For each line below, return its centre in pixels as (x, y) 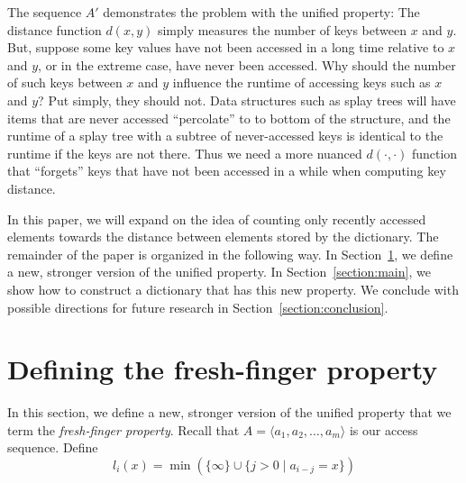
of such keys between (65, 82)
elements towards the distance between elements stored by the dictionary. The (223, 237)
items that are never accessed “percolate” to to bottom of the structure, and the (229, 118)
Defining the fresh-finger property (223, 369)
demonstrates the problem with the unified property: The (261, 12)
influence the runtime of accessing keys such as (302, 82)
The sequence (45, 12)
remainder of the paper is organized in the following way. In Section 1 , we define (230, 254)
